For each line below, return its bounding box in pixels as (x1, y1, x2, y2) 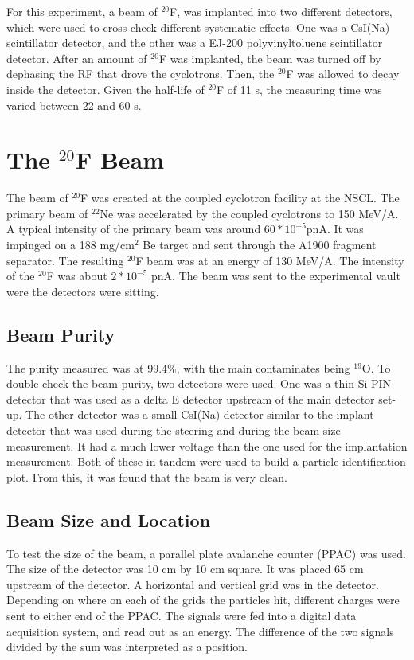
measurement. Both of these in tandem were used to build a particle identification (6, 453, 406, 470)
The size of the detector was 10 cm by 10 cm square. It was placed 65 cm (6, 560, 364, 577)
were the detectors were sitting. (6, 283, 159, 299)
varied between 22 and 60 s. (6, 96, 142, 113)
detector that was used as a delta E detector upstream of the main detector (6, 390, 375, 407)
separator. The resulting (6, 252, 124, 268)
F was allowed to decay (286, 65, 400, 82)
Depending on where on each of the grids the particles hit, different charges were (6, 592, 400, 608)
